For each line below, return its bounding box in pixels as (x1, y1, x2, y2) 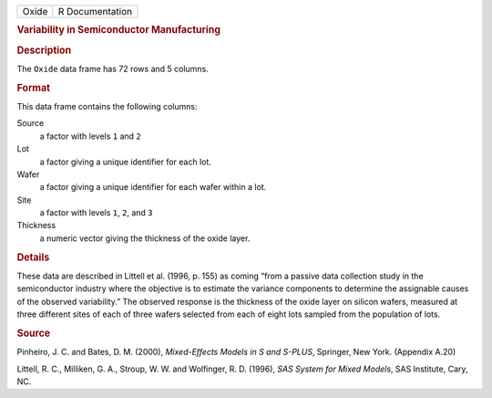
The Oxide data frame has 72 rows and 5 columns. (16, 63, 209, 74)
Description (16, 44, 72, 57)
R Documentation (57, 5, 132, 17)
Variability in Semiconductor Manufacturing (16, 24, 221, 37)
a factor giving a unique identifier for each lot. (39, 156, 211, 167)
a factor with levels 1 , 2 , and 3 (39, 207, 153, 218)
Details (16, 251, 50, 264)
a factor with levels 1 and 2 (39, 131, 141, 141)
